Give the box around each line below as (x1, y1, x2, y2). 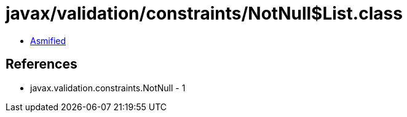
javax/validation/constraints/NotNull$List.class (6, 3, 403, 24)
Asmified (30, 35, 66, 46)
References (6, 56, 77, 72)
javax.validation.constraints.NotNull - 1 (30, 82, 186, 93)
